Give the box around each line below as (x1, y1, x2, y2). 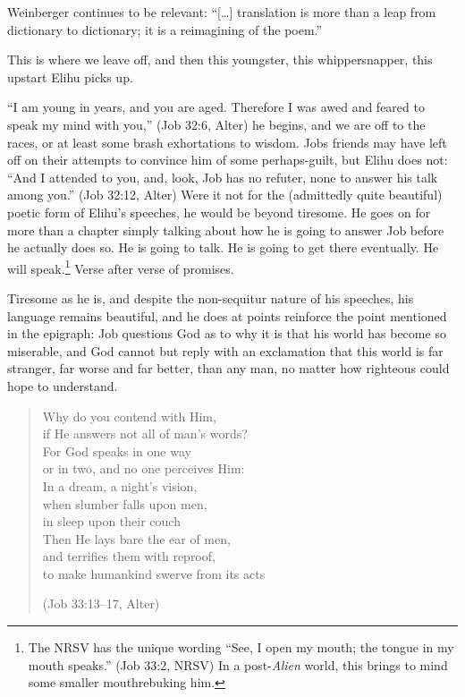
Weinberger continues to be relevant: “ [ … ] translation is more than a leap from (7, 3, 436, 21)
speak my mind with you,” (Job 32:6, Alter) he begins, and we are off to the (7, 115, 426, 133)
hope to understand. (7, 376, 118, 395)
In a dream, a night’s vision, (42, 476, 198, 495)
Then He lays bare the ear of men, (42, 529, 231, 548)
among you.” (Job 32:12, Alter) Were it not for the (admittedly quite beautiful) (7, 185, 443, 204)
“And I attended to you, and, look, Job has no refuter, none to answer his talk (7, 167, 438, 186)
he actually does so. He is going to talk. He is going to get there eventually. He (7, 238, 439, 257)
